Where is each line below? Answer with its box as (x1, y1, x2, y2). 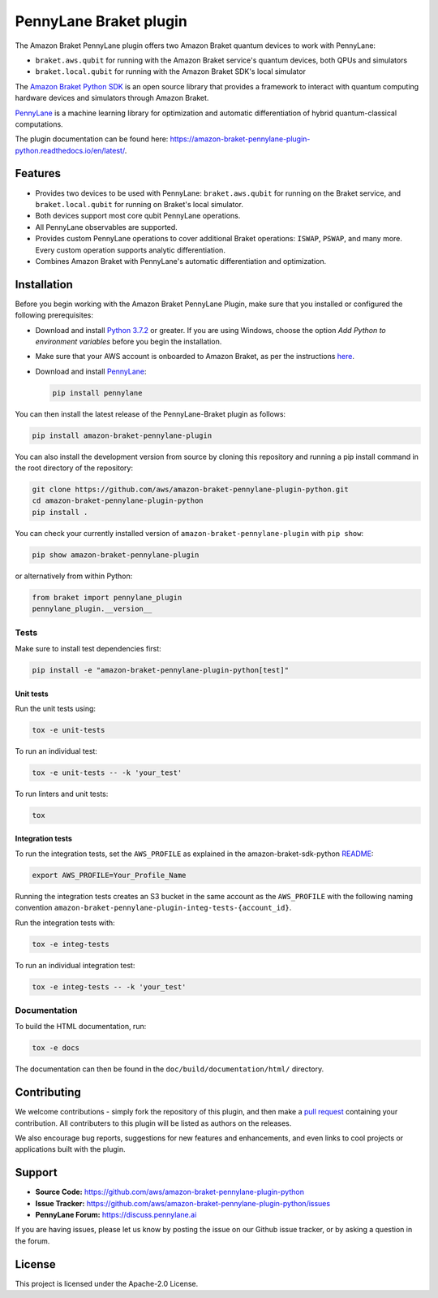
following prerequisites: (15, 310, 93, 320)
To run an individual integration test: (15, 960, 135, 970)
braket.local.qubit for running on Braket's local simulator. (35, 199, 243, 209)
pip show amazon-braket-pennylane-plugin (32, 550, 200, 560)
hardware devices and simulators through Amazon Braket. (15, 93, 209, 103)
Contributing (15, 1085, 81, 1100)
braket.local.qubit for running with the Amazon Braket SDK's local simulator (35, 67, 306, 76)
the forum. (15, 1235, 50, 1246)
